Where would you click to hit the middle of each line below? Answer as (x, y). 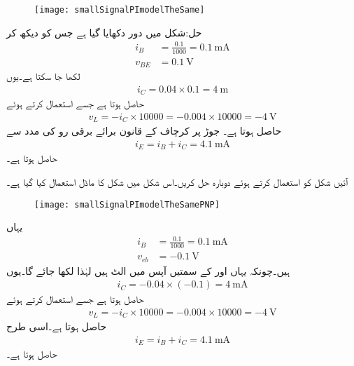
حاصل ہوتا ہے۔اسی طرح (57, 326)
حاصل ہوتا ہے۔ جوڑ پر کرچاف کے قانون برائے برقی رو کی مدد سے (144, 131)
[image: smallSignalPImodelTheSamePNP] (127, 204)
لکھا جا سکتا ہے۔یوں (43, 76)
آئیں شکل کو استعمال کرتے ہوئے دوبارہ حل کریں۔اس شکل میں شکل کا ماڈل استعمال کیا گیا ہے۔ (177, 181)
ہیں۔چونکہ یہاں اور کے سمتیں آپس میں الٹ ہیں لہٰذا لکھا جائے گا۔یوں (148, 270)
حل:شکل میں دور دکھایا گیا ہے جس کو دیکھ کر (104, 32)
